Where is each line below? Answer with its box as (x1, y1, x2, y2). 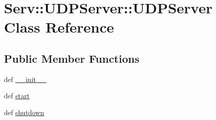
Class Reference (4, 17, 114, 37)
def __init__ (4, 74, 46, 84)
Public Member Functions (4, 50, 139, 66)
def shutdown (4, 107, 44, 117)
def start (4, 90, 30, 101)
